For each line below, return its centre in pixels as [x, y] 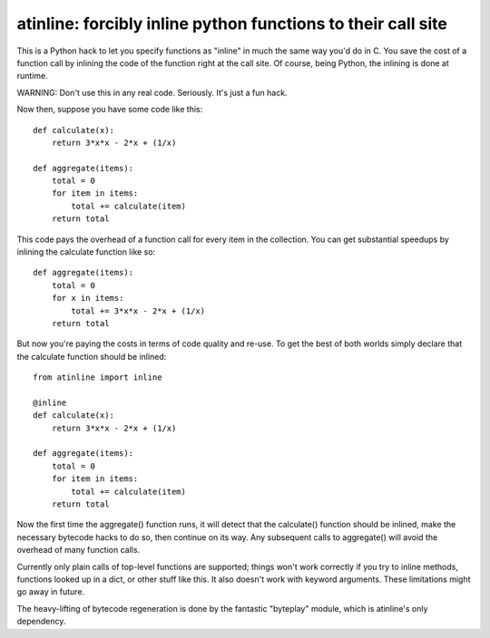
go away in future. [51, 592]
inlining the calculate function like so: [86, 252]
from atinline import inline [98, 377]
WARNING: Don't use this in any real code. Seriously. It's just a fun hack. [152, 92]
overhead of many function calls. [78, 550]
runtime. [33, 76]
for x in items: [88, 298]
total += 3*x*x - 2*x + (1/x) [138, 311]
